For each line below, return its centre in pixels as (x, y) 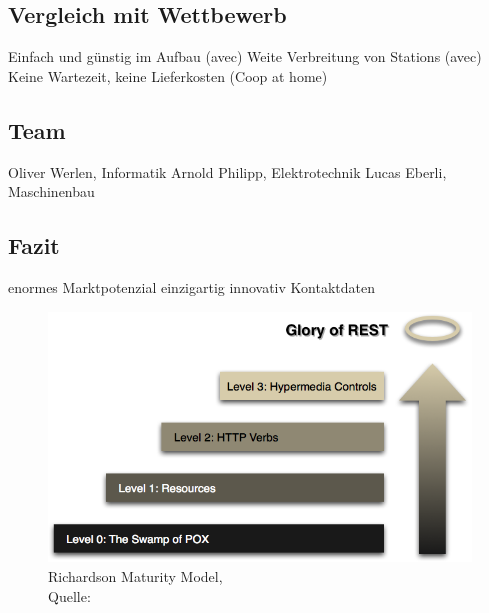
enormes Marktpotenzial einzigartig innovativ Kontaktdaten (191, 286)
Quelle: (69, 595)
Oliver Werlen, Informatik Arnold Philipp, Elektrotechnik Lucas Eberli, (227, 171)
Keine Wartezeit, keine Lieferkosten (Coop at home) (168, 75)
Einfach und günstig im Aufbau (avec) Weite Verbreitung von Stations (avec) (245, 56)
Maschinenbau (51, 191)
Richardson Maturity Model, (135, 575)
